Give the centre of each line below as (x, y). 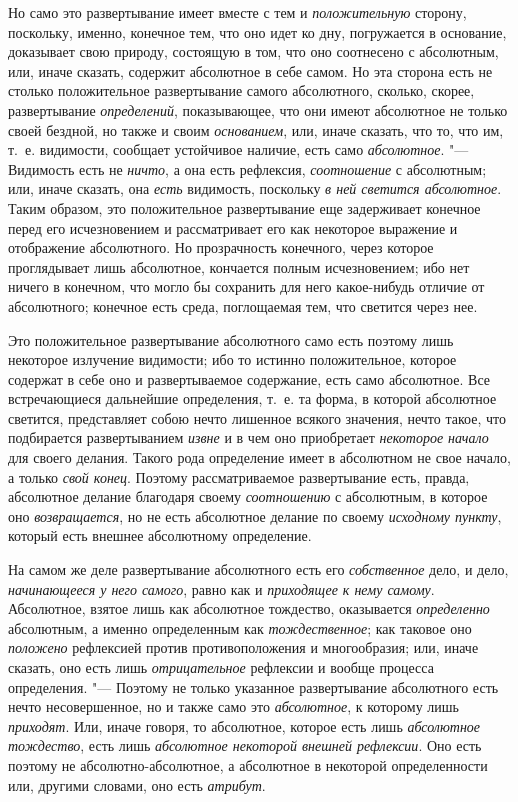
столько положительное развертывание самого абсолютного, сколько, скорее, (241, 90)
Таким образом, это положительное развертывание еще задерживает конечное (244, 207)
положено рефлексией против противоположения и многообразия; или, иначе (243, 647)
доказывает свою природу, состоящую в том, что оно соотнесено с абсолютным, (253, 51)
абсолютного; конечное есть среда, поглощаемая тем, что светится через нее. (243, 305)
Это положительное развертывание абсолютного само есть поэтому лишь (231, 339)
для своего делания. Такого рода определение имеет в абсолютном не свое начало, (259, 457)
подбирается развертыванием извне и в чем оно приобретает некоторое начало (248, 437)
